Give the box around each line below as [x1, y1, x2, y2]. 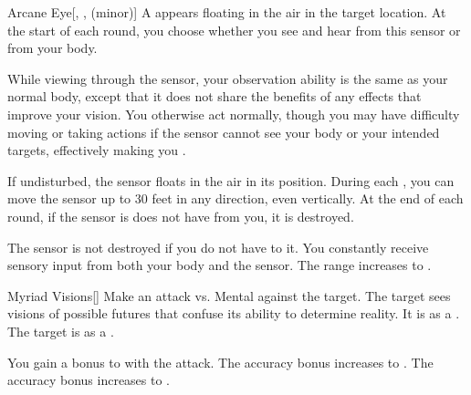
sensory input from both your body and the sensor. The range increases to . [7, 255, 432, 275]
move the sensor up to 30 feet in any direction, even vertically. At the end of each [7, 189, 464, 208]
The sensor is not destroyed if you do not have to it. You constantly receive [7, 237, 429, 256]
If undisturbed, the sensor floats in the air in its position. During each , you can [7, 171, 455, 190]
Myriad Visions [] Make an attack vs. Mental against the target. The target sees [7, 286, 451, 305]
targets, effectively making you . [7, 140, 186, 160]
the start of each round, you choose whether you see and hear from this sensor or [7, 20, 461, 39]
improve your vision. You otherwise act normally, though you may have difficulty [7, 104, 460, 123]
